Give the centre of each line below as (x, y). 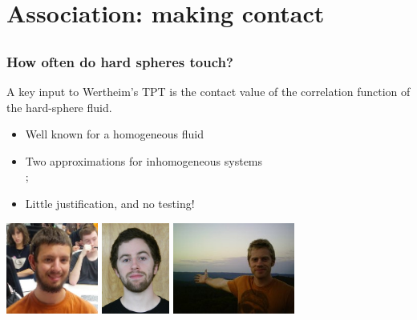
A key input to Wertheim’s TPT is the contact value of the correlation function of (208, 92)
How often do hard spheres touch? (120, 61)
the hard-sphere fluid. (59, 107)
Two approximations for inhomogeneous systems (144, 160)
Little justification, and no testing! (110, 204)
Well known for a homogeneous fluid (114, 134)
